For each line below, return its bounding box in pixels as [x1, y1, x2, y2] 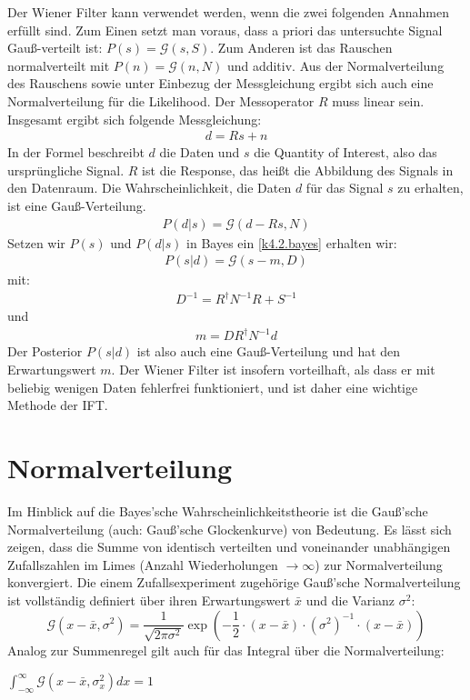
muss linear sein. [332, 91, 425, 110]
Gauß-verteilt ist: [7, 38, 103, 57]
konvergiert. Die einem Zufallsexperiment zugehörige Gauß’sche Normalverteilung [7, 573, 461, 592]
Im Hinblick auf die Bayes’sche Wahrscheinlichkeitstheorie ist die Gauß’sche [7, 501, 428, 520]
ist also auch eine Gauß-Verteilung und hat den [136, 342, 401, 361]
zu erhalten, [397, 178, 464, 197]
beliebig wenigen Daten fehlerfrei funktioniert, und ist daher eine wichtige [7, 377, 418, 396]
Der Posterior [7, 342, 83, 361]
